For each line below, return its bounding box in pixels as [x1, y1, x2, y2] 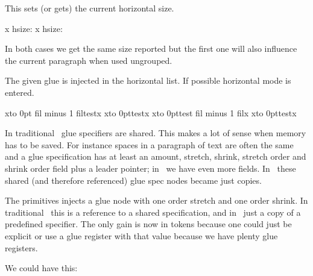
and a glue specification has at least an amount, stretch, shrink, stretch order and [5, 150, 306, 163]
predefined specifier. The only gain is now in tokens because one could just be [5, 218, 292, 230]
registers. [5, 241, 38, 254]
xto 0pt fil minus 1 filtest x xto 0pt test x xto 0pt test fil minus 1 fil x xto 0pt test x [5, 106, 297, 119]
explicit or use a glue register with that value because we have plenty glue [5, 229, 278, 242]
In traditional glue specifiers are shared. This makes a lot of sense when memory [5, 127, 306, 139]
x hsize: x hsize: [5, 22, 63, 34]
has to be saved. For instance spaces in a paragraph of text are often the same [5, 138, 294, 151]
